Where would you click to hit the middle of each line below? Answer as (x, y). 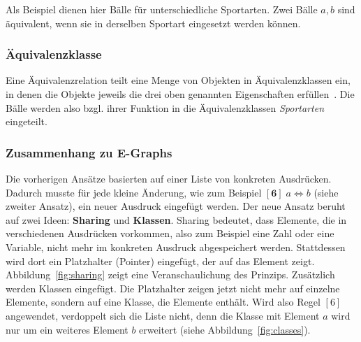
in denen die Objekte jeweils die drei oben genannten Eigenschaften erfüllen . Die (180, 94)
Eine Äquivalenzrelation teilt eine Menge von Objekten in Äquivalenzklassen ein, (178, 80)
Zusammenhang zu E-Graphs (89, 152)
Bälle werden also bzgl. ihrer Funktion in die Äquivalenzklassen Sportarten (165, 107)
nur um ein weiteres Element (67, 329)
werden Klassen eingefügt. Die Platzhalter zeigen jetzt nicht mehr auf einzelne (173, 288)
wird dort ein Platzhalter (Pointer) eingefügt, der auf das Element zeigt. (160, 261)
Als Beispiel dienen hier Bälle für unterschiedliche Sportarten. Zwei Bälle (162, 9)
